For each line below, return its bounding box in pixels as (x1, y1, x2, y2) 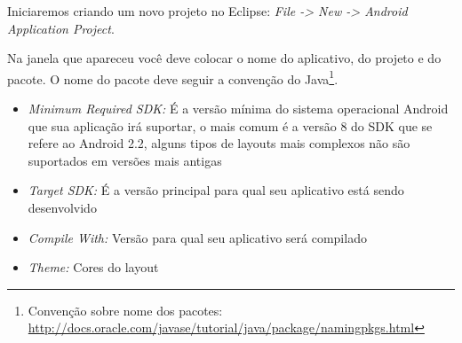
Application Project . (7, 19, 115, 37)
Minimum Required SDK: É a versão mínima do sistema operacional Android (28, 99, 449, 118)
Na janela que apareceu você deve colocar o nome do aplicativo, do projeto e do (7, 49, 442, 67)
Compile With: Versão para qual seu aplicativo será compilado (28, 228, 367, 246)
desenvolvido (28, 199, 97, 216)
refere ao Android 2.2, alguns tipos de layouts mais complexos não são (28, 134, 410, 152)
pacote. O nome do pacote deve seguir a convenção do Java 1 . (7, 66, 339, 88)
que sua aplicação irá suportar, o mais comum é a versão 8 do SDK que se (28, 116, 433, 135)
